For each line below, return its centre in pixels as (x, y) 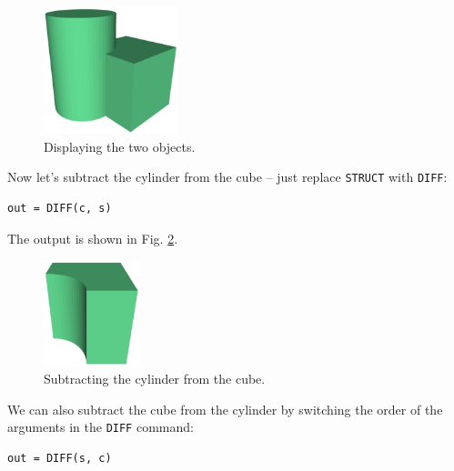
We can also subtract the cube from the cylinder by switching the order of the (225, 409)
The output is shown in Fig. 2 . (93, 238)
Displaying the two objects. (120, 146)
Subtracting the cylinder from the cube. (155, 379)
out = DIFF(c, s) (60, 209)
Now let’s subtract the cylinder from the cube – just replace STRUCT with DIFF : (227, 177)
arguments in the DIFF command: (101, 427)
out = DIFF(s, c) (60, 458)
